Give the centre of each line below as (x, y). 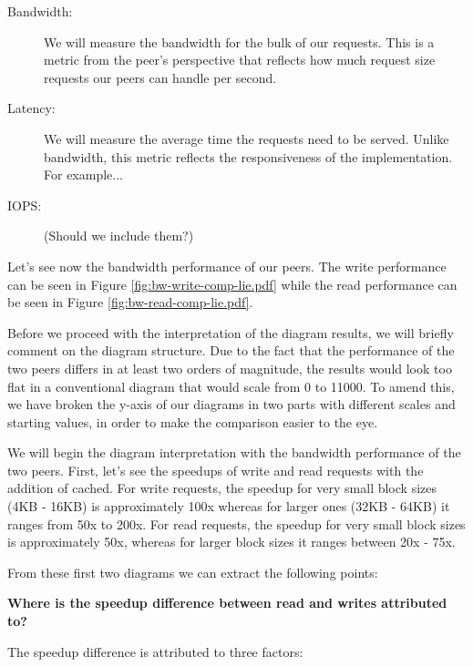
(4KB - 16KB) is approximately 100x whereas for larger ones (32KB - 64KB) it (229, 506)
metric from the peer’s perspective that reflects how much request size (240, 60)
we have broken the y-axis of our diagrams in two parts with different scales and (231, 404)
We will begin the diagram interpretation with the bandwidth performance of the (234, 452)
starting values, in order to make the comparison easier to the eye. (193, 421)
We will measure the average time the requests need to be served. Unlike (247, 138)
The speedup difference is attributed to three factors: (155, 651)
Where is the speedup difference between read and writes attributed (227, 603)
